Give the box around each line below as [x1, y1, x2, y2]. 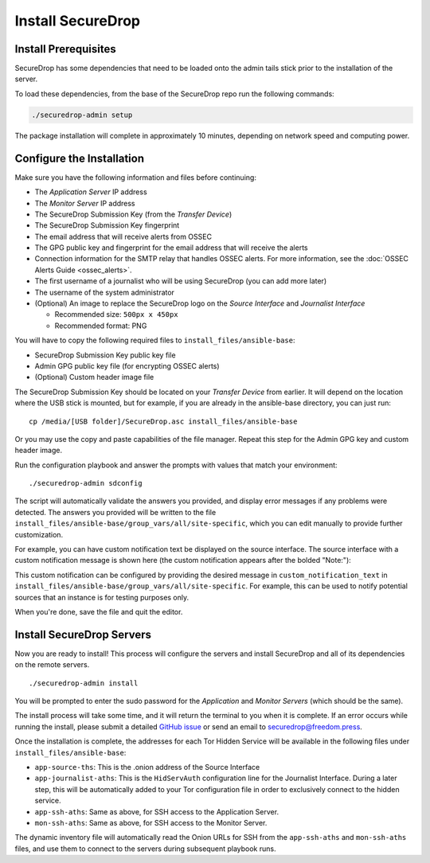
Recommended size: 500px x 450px [54, 310, 178, 319]
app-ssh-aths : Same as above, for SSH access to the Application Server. [34, 806, 279, 816]
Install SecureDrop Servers [14, 627, 151, 641]
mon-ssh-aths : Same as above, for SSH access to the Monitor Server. [34, 818, 268, 827]
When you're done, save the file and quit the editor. [14, 607, 183, 616]
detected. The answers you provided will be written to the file [14, 507, 217, 517]
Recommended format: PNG [54, 321, 147, 330]
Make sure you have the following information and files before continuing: [14, 172, 256, 182]
